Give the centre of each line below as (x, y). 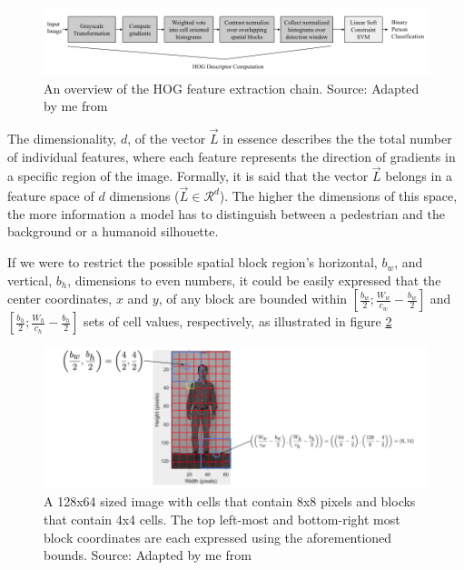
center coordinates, (60, 299)
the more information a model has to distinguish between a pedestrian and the (226, 213)
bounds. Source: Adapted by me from (148, 555)
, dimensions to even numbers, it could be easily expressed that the (254, 280)
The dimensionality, (62, 139)
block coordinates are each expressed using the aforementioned (218, 537)
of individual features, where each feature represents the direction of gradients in (232, 156)
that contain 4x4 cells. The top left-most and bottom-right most (222, 519)
